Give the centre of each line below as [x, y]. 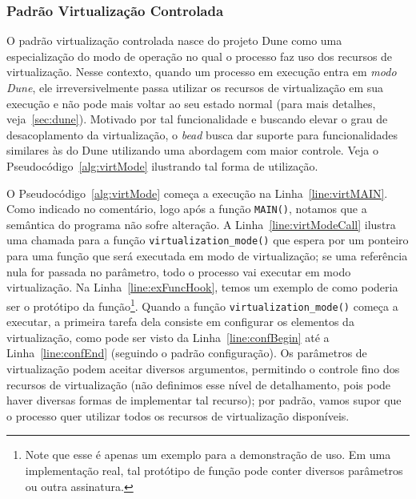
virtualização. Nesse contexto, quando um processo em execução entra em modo [202, 72]
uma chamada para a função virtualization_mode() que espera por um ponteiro [208, 240]
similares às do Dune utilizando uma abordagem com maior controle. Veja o [192, 150]
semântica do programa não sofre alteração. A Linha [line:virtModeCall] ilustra [201, 224]
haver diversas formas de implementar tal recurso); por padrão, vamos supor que [204, 400]
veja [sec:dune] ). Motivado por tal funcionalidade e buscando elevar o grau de [197, 119]
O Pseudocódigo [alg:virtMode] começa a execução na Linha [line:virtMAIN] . [197, 193]
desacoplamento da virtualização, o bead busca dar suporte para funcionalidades [202, 134]
